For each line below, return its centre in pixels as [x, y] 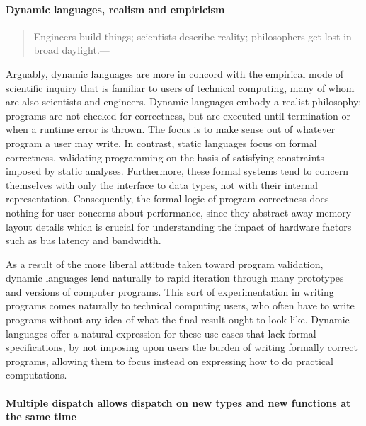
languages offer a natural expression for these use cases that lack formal [161, 333]
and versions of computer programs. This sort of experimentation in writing [170, 291]
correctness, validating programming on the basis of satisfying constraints [165, 157]
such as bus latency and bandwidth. [84, 240]
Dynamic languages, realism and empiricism [115, 9]
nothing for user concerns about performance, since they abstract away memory [179, 212]
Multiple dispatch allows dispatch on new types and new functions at [178, 402]
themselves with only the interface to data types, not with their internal [162, 184]
